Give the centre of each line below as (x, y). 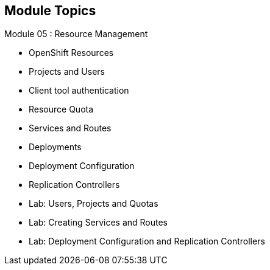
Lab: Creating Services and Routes (98, 223)
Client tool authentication (79, 91)
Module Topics (50, 11)
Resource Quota (61, 109)
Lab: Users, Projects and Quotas (94, 204)
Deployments (55, 147)
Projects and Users (67, 72)
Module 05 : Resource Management (76, 34)
